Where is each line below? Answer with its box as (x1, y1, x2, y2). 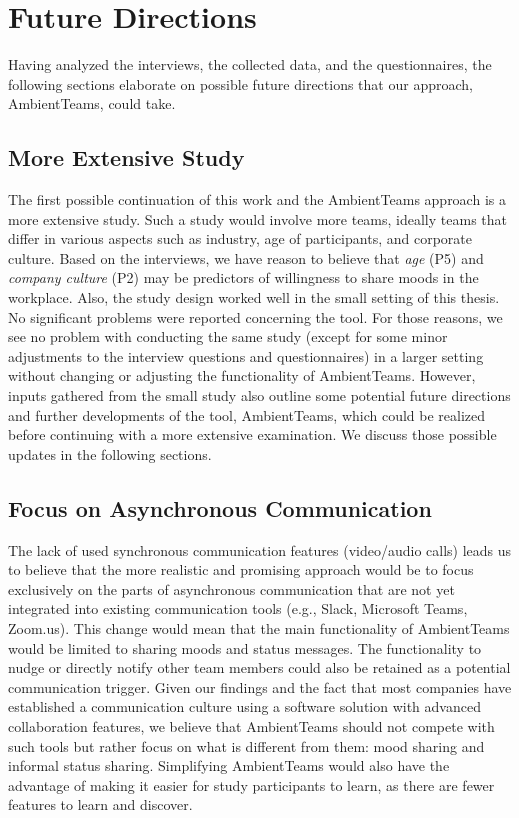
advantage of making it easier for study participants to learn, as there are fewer (8, 774, 495, 795)
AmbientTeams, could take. (8, 93, 176, 114)
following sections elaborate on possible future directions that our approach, (8, 73, 473, 94)
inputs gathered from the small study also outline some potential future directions (8, 385, 511, 406)
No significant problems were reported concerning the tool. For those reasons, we (8, 306, 503, 327)
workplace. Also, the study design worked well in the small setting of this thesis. (8, 287, 500, 308)
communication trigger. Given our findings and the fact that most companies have (8, 676, 512, 697)
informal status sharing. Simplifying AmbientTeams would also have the (8, 755, 450, 776)
